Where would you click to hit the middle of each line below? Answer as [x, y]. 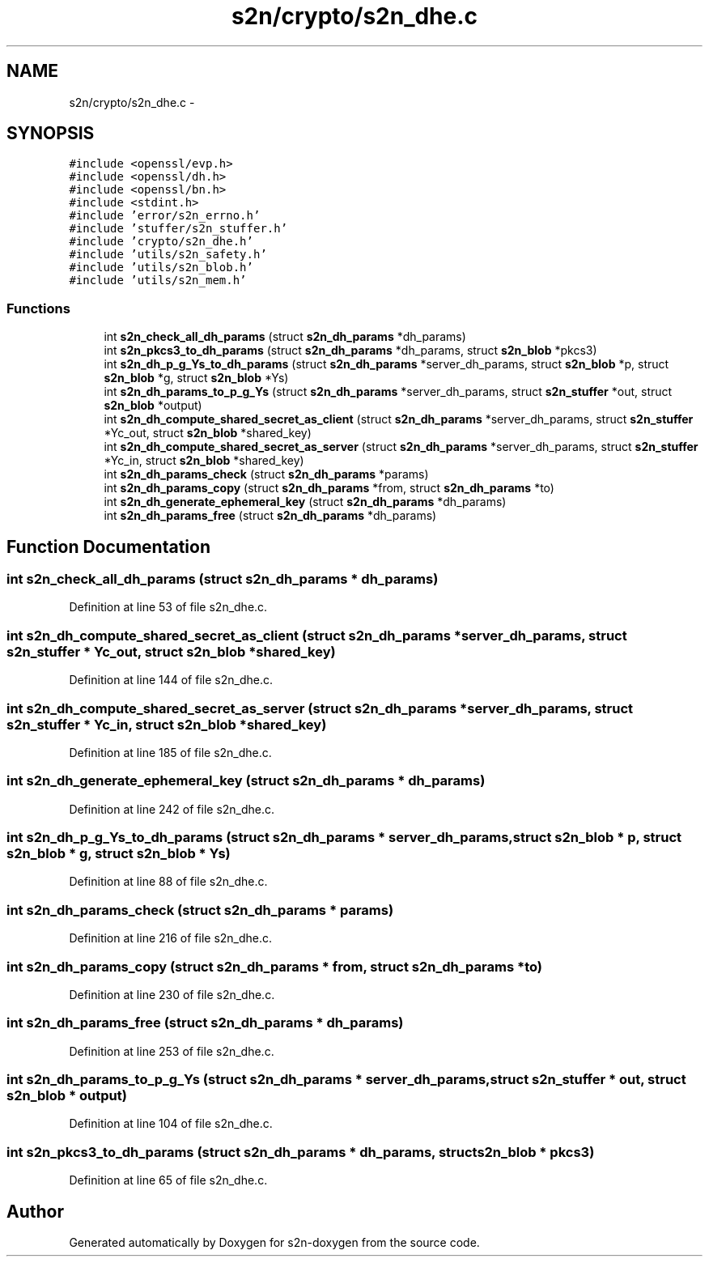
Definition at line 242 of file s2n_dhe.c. [172, 809]
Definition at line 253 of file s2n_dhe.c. [172, 1051]
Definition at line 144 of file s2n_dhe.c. [171, 680]
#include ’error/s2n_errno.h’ [165, 216]
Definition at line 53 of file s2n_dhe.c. [168, 607]
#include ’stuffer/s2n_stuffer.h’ [178, 229]
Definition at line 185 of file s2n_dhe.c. [170, 752]
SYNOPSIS [51, 134]
